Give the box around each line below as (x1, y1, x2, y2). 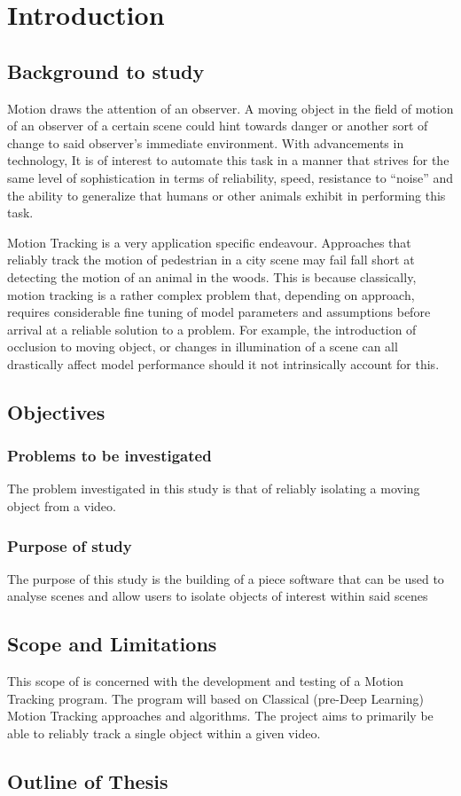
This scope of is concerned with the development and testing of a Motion (7, 672, 404, 690)
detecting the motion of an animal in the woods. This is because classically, (7, 267, 417, 286)
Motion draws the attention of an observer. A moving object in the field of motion (7, 99, 454, 117)
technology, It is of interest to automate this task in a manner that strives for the (7, 151, 449, 169)
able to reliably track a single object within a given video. (7, 724, 321, 743)
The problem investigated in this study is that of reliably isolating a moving (7, 479, 420, 498)
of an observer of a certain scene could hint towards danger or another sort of (7, 116, 428, 135)
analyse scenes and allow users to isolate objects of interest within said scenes (7, 587, 428, 605)
